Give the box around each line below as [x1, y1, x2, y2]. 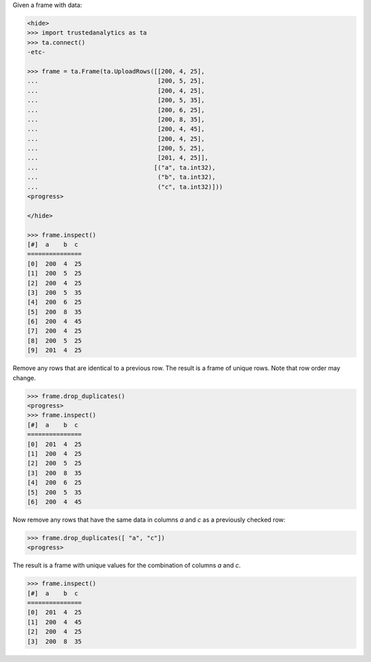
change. [12, 373, 36, 382]
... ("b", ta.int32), [27, 173, 216, 181]
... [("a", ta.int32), [27, 164, 216, 171]
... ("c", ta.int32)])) [27, 183, 223, 190]
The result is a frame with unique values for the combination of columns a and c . [12, 561, 241, 570]
